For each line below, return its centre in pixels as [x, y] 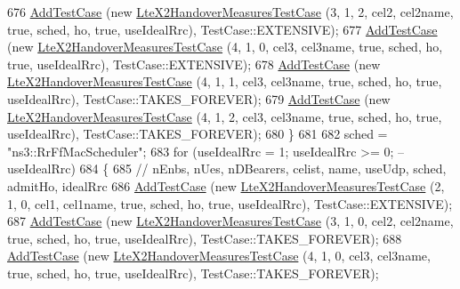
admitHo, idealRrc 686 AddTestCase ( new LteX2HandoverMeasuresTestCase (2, [226, 185]
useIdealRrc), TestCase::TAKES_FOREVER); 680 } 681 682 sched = [198, 134]
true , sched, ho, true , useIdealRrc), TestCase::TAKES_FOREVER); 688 [205, 238]
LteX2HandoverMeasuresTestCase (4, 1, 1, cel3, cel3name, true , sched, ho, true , [225, 81]
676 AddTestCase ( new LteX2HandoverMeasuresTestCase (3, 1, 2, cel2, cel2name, [230, 12]
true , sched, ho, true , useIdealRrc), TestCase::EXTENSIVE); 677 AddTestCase [222, 29]
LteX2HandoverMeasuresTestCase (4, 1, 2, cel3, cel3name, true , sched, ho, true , [225, 116]
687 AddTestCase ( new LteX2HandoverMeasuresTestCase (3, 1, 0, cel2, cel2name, [230, 221]
